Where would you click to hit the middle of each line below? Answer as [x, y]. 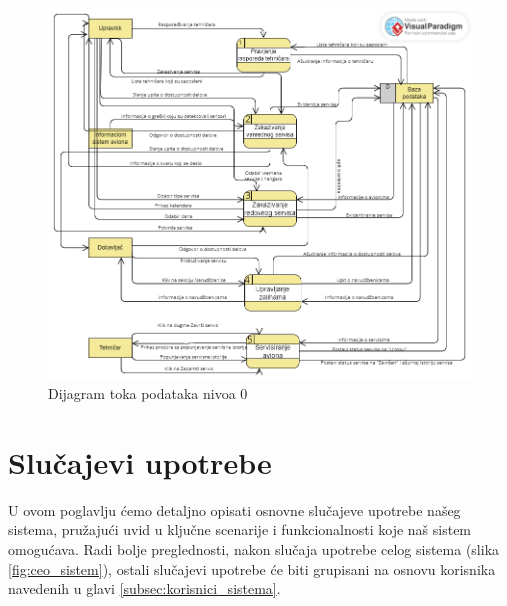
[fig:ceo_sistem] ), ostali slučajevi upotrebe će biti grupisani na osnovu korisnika [252, 568]
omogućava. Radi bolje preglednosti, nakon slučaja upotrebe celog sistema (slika [254, 549]
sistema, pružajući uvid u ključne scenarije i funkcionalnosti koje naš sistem [240, 529]
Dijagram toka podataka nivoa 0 [148, 393]
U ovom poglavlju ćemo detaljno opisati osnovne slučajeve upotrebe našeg [234, 509]
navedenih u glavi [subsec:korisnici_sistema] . [144, 588]
